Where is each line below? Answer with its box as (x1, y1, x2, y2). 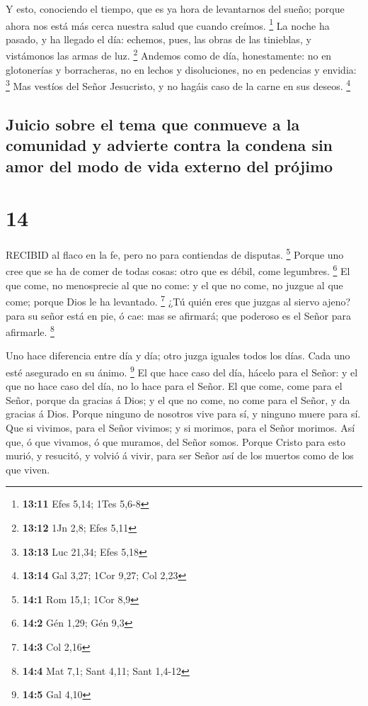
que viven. (6, 461, 50, 476)
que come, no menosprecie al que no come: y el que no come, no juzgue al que (6, 277, 343, 292)
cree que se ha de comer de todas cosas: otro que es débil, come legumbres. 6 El (6, 262, 350, 279)
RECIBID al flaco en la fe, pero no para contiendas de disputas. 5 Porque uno (6, 245, 344, 262)
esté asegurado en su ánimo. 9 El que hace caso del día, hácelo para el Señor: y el (6, 363, 358, 379)
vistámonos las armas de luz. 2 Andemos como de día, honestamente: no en (6, 46, 332, 63)
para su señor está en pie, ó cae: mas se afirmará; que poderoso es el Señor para (6, 308, 352, 323)
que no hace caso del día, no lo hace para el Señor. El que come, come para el (6, 379, 343, 393)
